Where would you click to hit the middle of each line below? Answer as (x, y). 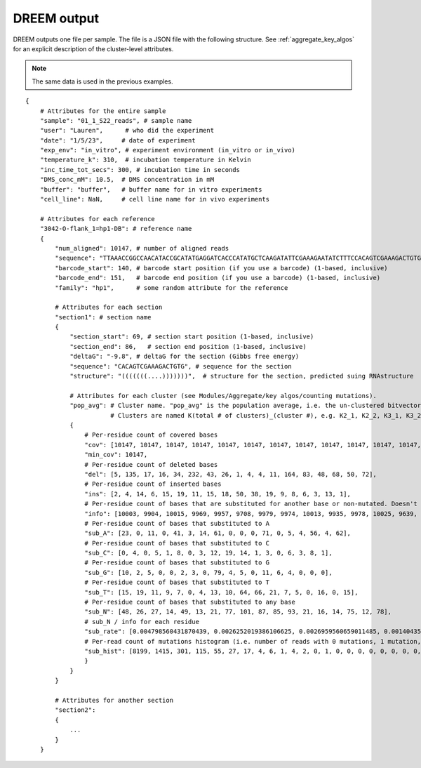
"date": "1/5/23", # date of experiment (118, 140)
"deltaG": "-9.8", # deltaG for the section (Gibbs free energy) (185, 357)
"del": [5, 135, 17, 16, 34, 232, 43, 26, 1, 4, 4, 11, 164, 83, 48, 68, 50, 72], (230, 474)
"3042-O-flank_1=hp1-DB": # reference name (116, 229)
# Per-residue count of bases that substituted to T (177, 582)
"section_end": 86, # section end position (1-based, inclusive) (188, 346)
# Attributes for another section (114, 700)
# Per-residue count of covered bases (151, 435)
